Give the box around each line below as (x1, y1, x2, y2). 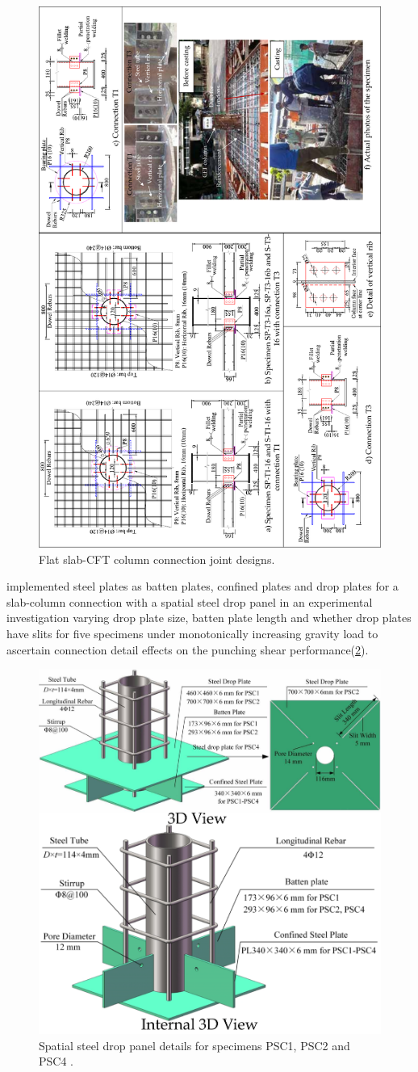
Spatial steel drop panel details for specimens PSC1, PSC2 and (39, 1036, 350, 1053)
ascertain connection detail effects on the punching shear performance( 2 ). (6, 641, 369, 658)
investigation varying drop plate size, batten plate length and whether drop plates (6, 609, 412, 626)
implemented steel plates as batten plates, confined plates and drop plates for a (6, 578, 399, 595)
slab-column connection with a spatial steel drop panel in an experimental (6, 593, 373, 610)
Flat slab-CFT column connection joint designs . (39, 550, 275, 567)
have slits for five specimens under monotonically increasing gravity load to (6, 624, 378, 641)
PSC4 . (39, 1053, 73, 1070)
